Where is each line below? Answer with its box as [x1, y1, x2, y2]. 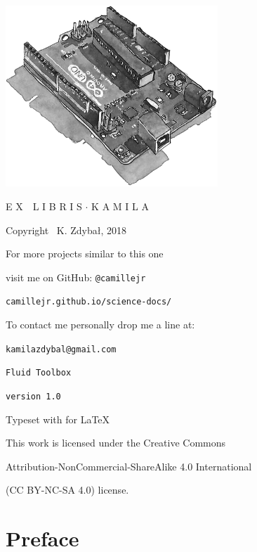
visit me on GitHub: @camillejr [6, 269, 146, 284]
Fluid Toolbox [6, 368, 72, 378]
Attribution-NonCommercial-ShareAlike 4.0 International [6, 458, 252, 473]
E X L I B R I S [6, 199, 82, 214]
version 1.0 [6, 392, 61, 402]
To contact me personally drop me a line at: [6, 317, 195, 332]
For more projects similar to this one [6, 246, 164, 261]
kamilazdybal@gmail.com [6, 344, 117, 354]
